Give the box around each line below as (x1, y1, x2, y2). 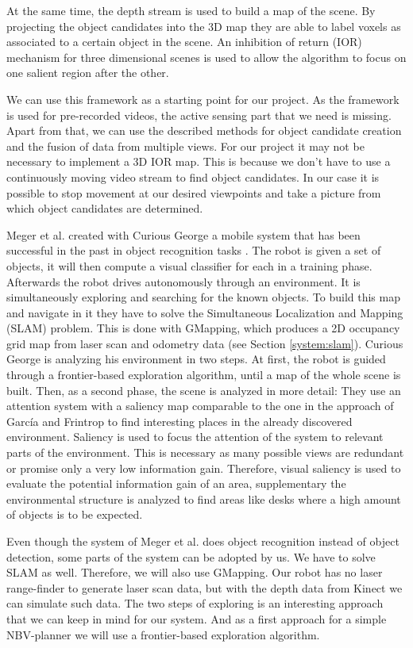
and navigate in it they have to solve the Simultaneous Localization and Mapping (6, 304, 403, 320)
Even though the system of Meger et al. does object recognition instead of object (6, 533, 399, 549)
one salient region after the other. (6, 64, 169, 81)
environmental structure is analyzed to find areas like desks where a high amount (6, 490, 401, 507)
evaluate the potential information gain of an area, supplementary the (6, 475, 346, 492)
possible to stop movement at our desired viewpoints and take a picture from (6, 184, 381, 201)
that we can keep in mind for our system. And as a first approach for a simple (6, 610, 387, 627)
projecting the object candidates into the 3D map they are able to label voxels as (6, 17, 401, 34)
